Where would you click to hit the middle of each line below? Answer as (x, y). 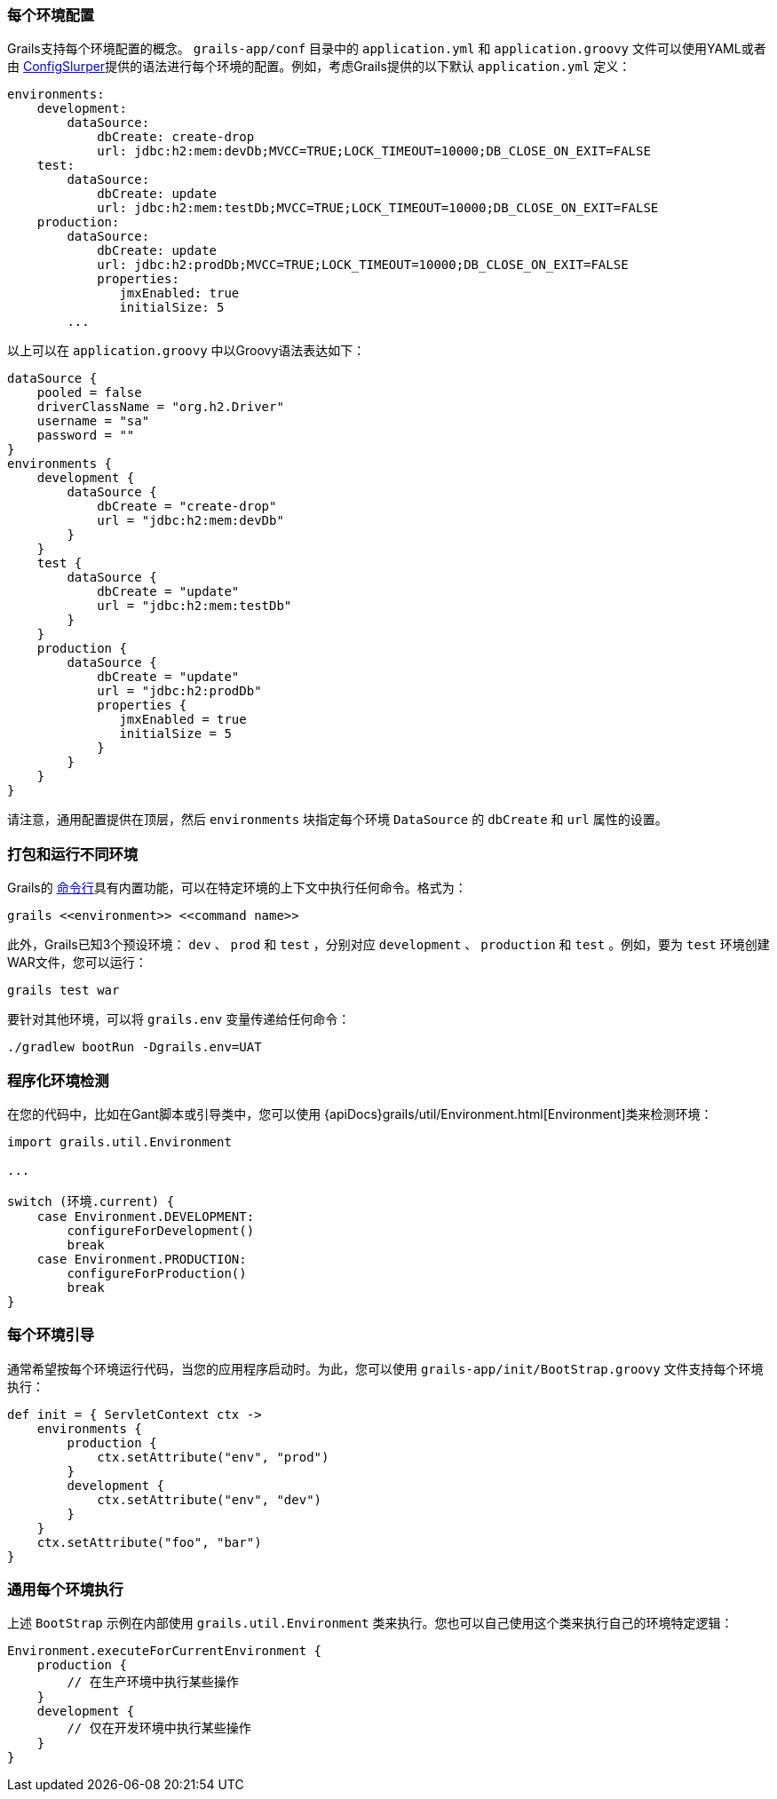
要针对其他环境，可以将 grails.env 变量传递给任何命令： (179, 1019)
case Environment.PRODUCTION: (142, 1259)
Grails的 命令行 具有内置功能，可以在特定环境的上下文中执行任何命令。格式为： (237, 888)
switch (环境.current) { (91, 1201)
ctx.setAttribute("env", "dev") (210, 1499)
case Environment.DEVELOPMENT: (146, 1216)
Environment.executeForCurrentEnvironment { (165, 1651)
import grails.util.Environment (119, 1141)
